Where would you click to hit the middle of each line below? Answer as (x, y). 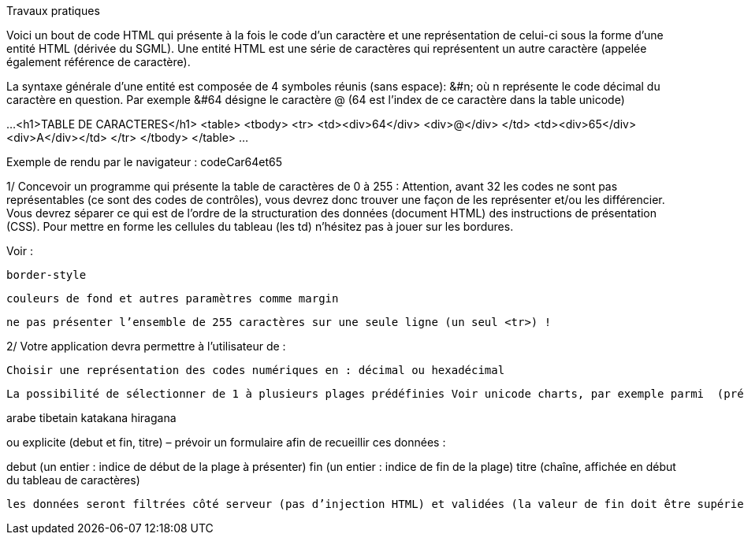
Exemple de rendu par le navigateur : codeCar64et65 (145, 162)
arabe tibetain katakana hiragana (91, 418)
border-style (46, 275)
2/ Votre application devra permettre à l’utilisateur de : (146, 346)
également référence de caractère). (99, 62)
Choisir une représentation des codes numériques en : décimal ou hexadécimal (256, 370)
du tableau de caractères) (73, 480)
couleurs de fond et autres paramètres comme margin (173, 298)
